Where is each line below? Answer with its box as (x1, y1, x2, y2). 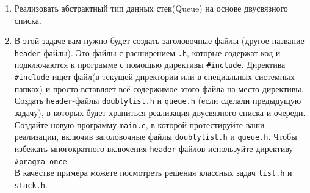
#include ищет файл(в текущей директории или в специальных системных (14, 70, 295, 83)
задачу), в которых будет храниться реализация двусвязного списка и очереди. (14, 106, 306, 118)
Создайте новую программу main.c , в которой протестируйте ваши (14, 118, 265, 131)
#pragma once (14, 157, 67, 166)
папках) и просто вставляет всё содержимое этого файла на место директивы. (14, 82, 304, 95)
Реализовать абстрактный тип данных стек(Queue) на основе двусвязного (14, 2, 288, 14)
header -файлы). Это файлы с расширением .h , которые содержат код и (14, 46, 281, 59)
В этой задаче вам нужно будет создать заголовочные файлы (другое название (14, 34, 305, 47)
